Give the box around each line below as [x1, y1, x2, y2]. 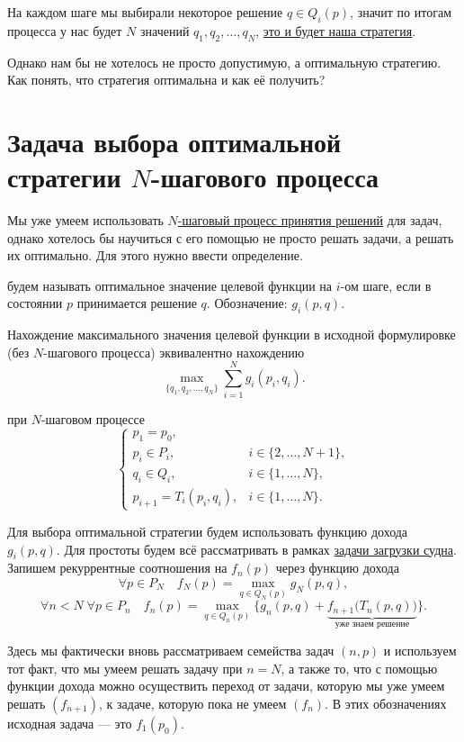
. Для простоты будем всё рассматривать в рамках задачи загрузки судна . [56, 539, 457, 558]
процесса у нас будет [7, 21, 122, 40]
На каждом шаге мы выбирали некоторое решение [7, 3, 283, 21]
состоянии [7, 294, 63, 312]
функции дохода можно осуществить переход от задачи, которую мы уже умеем [7, 676, 445, 695]
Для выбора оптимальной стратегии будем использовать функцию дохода [7, 521, 408, 540]
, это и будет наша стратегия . [255, 21, 416, 40]
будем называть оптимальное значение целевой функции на [7, 276, 332, 294]
